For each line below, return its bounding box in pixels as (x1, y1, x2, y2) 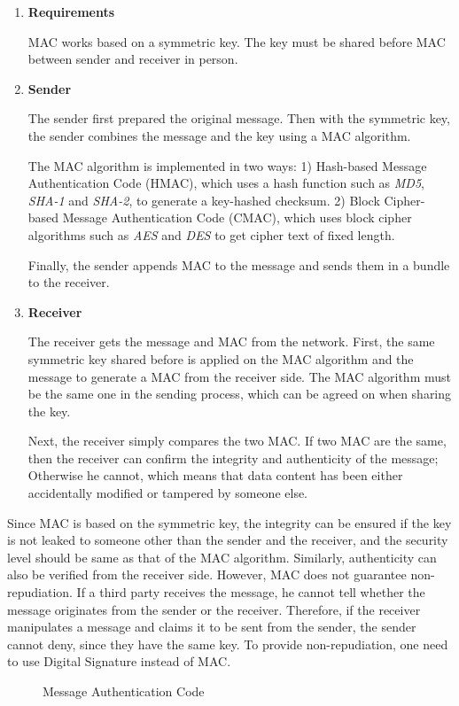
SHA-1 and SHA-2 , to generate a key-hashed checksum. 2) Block (27, 190, 380, 209)
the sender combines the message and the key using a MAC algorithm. (27, 126, 411, 144)
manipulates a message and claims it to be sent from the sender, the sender (7, 617, 416, 636)
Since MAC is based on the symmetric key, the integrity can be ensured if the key (7, 513, 452, 531)
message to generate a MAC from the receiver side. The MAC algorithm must (27, 367, 451, 385)
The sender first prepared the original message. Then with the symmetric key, (27, 109, 450, 128)
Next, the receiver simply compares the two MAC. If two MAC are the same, (27, 431, 447, 450)
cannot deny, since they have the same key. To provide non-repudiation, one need (7, 634, 448, 653)
